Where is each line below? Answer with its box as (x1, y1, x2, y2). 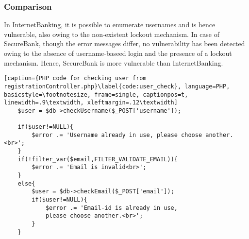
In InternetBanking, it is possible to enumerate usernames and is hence (4, 19, 216, 30)
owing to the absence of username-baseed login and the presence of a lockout (4, 48, 232, 58)
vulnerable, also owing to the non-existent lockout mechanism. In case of (4, 29, 220, 39)
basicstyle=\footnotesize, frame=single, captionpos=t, (4, 91, 188, 98)
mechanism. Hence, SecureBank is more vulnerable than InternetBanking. (4, 57, 223, 68)
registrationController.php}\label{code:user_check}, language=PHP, (4, 83, 230, 90)
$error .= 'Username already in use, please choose (32, 131, 202, 138)
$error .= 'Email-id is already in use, (45, 204, 178, 211)
